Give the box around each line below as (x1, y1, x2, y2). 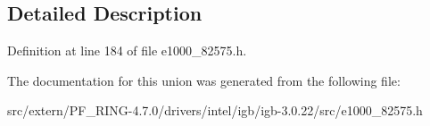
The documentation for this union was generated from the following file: (7, 71, 401, 89)
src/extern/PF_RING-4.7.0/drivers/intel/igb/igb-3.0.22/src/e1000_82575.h (7, 101, 423, 120)
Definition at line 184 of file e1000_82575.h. (7, 41, 247, 60)
